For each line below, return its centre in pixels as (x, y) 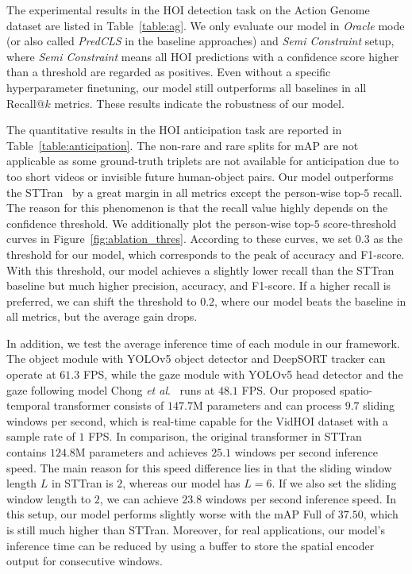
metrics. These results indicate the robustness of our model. (199, 103)
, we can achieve (139, 498)
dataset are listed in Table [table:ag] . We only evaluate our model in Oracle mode (206, 25)
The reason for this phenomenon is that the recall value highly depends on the (197, 208)
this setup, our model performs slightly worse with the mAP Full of (171, 514)
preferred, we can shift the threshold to (102, 300)
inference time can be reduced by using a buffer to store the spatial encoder (191, 545)
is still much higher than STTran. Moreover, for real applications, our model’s (196, 530)
